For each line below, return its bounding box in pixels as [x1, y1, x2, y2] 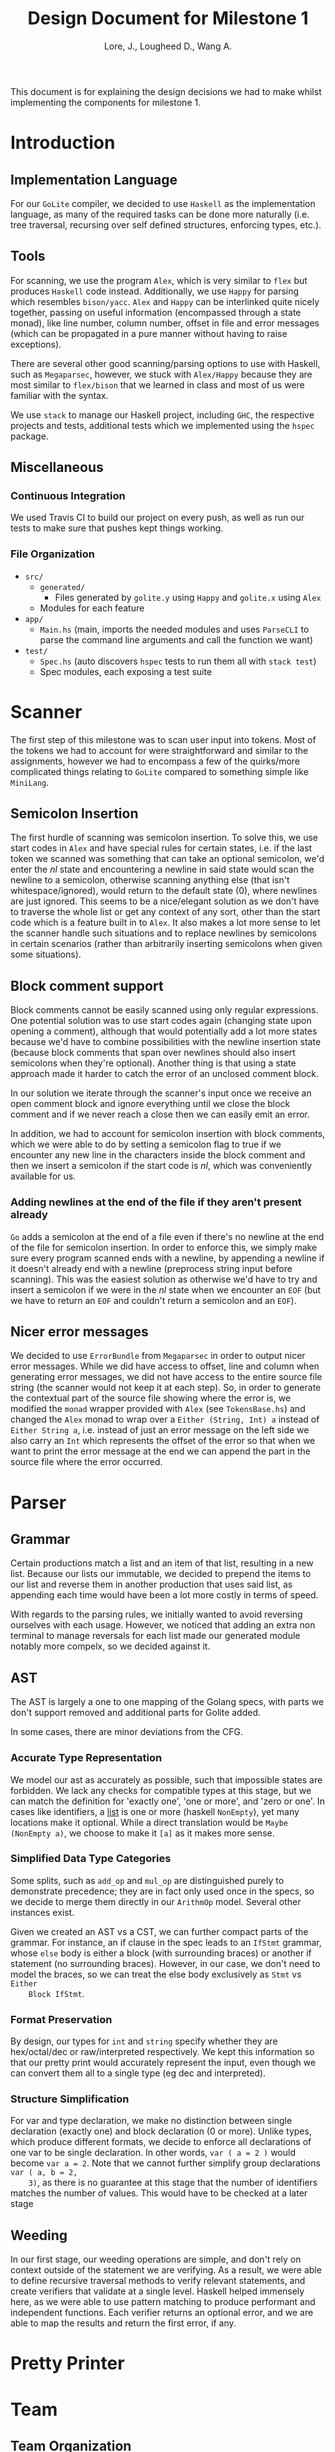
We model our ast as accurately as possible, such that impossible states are [10, 1773, 323, 1786]
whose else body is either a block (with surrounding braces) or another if [10, 1947, 312, 1959]
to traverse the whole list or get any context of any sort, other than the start [10, 906, 321, 918]
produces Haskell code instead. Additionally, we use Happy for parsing [10, 285, 300, 297]
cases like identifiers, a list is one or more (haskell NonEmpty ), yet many [10, 1805, 300, 1817]
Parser [10, 1491, 67, 1514]
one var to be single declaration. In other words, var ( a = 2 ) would [10, 2147, 296, 2159]
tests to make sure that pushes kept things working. [10, 522, 224, 534]
